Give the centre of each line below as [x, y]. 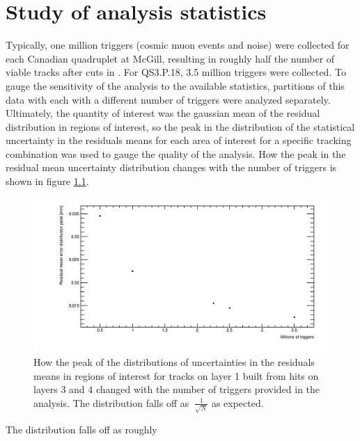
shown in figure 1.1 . [47, 181]
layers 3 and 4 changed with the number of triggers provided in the [177, 389]
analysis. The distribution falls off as [111, 402]
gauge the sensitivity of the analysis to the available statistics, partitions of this [175, 85]
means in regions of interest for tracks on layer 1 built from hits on [176, 375]
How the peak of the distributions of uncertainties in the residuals [174, 362]
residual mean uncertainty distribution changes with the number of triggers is [171, 167]
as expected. [237, 402]
